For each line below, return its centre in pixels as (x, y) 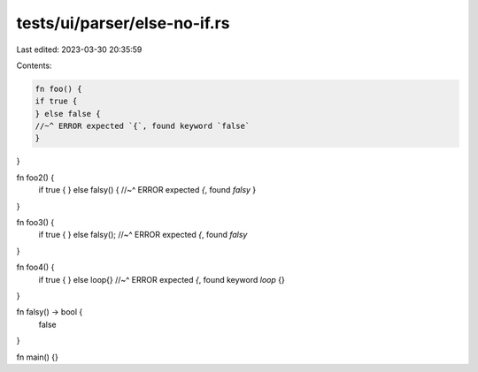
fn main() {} (38, 357)
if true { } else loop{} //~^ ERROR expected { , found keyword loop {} (162, 279)
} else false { (68, 114)
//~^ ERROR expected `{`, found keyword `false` (143, 126)
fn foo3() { (35, 223)
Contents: (34, 65)
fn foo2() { (35, 178)
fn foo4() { (35, 267)
